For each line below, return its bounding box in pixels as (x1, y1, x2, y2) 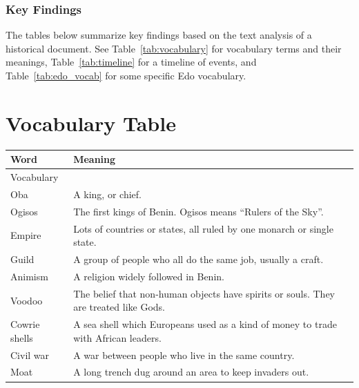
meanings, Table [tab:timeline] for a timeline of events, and (6, 55, 257, 69)
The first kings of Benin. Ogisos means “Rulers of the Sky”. (73, 204, 324, 218)
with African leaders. (73, 330, 162, 345)
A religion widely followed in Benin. (73, 269, 224, 283)
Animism (10, 269, 48, 283)
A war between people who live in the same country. (73, 347, 295, 362)
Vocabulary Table (6, 108, 176, 137)
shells (10, 330, 33, 345)
